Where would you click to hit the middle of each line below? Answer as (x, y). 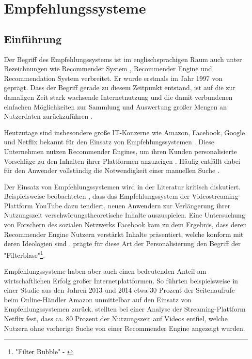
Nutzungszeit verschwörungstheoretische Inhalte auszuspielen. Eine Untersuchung (125, 215)
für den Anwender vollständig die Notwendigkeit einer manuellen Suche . (112, 170)
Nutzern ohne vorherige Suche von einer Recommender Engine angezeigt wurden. (125, 328)
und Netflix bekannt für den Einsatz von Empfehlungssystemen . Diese (109, 142)
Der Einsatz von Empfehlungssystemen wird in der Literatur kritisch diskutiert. (122, 186)
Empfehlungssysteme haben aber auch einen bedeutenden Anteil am (105, 271)
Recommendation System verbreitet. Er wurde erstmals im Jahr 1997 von (113, 78)
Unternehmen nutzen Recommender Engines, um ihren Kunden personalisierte (120, 151)
